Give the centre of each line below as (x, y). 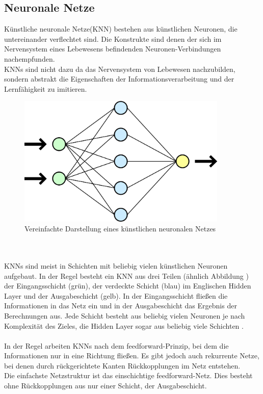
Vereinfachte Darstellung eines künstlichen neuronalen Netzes (120, 229)
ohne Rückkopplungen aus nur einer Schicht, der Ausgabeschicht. (106, 386)
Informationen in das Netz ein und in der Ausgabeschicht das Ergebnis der (121, 306)
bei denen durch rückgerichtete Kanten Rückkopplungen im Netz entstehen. (122, 365)
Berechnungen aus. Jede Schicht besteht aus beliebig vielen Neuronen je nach (125, 315)
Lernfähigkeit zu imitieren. (46, 88)
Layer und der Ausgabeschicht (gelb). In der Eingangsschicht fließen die (116, 295)
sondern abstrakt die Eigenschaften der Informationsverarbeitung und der (119, 79)
